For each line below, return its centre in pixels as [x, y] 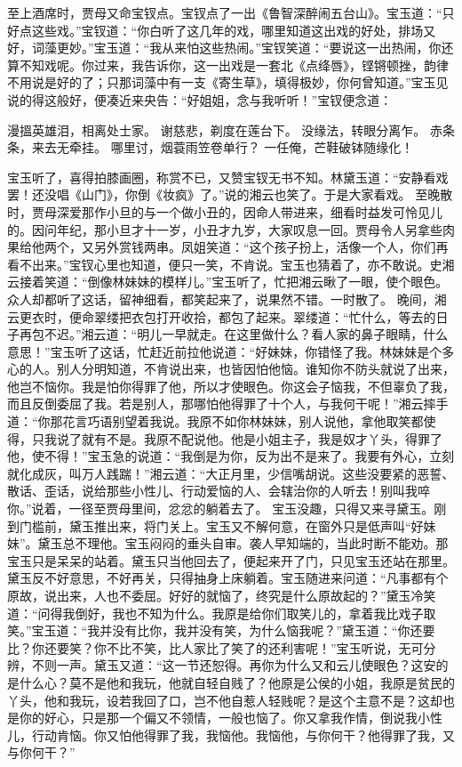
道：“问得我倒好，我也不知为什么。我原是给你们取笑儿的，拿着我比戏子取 [222, 613]
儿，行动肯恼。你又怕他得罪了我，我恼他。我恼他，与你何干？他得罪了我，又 [231, 735]
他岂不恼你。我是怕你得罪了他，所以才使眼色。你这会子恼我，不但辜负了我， [231, 386]
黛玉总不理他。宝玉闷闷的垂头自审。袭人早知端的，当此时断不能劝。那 [243, 543]
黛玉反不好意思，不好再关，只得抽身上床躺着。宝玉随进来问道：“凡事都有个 [228, 578]
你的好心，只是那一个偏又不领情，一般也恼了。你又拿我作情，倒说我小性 [231, 718]
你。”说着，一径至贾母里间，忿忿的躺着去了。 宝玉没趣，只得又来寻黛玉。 [221, 509]
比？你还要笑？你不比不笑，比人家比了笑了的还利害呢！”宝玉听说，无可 [215, 647]
